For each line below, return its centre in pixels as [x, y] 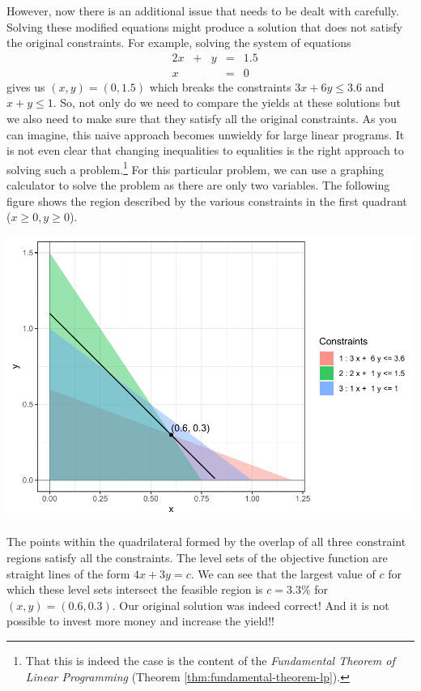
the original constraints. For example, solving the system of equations [179, 43]
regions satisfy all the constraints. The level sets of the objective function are [197, 557]
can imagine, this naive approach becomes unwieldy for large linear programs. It [206, 134]
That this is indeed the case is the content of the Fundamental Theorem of [210, 660]
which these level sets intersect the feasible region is [135, 589]
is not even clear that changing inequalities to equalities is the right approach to [205, 150]
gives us [26, 86]
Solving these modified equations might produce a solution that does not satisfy [204, 26]
